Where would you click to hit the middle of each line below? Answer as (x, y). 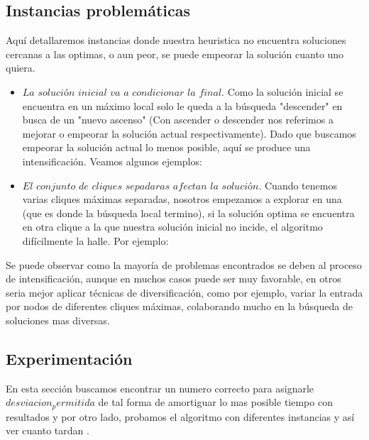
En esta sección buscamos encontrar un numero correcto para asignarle (160, 388)
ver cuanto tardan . (48, 430)
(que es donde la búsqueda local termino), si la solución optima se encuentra (188, 213)
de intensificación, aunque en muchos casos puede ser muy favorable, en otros (174, 279)
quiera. (21, 68)
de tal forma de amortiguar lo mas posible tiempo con (215, 402)
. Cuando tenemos (298, 185)
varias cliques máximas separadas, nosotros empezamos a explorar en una (182, 199)
